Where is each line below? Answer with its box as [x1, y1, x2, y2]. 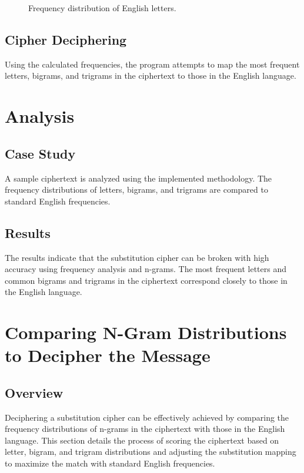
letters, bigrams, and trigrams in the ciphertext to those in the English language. [5, 69, 296, 82]
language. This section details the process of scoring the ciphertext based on [5, 434, 279, 446]
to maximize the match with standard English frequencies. [5, 457, 215, 469]
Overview [5, 383, 64, 401]
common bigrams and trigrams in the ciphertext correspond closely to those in [5, 274, 288, 286]
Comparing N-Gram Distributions [5, 320, 287, 344]
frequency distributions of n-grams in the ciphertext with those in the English [5, 422, 285, 435]
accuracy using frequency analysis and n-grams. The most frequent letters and [5, 263, 286, 275]
